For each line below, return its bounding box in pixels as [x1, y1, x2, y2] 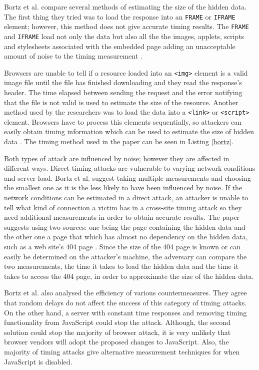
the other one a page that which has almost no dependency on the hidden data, [4, 231, 248, 242]
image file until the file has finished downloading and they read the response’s [4, 77, 242, 88]
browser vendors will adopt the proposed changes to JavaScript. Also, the [4, 336, 229, 347]
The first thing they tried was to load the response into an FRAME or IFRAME [4, 11, 235, 22]
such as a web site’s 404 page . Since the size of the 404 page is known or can [4, 241, 240, 251]
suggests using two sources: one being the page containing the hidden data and [4, 221, 245, 232]
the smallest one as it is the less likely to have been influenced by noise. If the [4, 182, 242, 193]
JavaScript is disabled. [4, 356, 72, 366]
